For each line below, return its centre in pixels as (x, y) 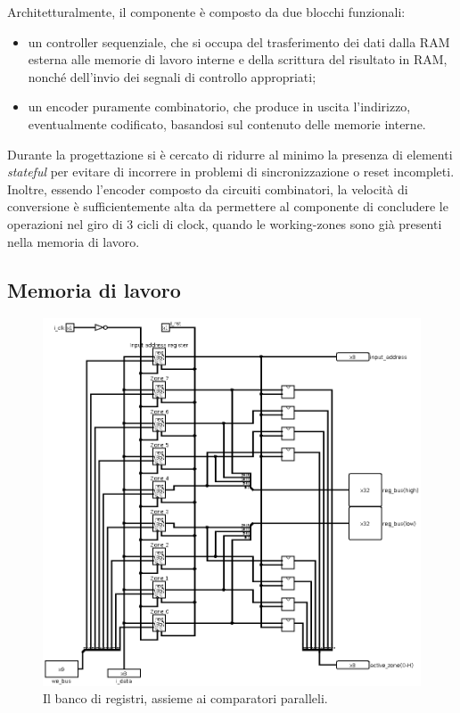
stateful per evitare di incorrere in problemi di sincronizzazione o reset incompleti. (231, 172)
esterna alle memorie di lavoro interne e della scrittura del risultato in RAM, (238, 59)
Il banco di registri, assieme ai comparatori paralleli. (185, 698)
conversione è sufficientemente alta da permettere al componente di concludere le (228, 206)
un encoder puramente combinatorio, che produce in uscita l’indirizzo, (219, 107)
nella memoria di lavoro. (74, 241)
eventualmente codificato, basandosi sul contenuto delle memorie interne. (227, 123)
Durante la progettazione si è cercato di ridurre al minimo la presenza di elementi (230, 154)
